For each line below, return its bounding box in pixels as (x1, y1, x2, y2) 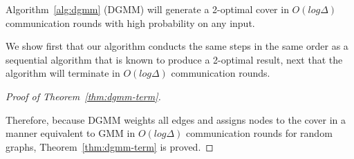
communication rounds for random (186, 126, 333, 140)
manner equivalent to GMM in (6, 126, 136, 140)
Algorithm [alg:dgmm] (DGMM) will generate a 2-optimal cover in (6, 2, 289, 16)
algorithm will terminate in (6, 66, 120, 80)
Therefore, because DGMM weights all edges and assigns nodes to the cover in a (6, 112, 346, 127)
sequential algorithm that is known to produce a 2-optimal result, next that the (6, 52, 343, 66)
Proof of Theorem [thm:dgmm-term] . (6, 88, 161, 103)
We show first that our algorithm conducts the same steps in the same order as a (6, 39, 348, 53)
